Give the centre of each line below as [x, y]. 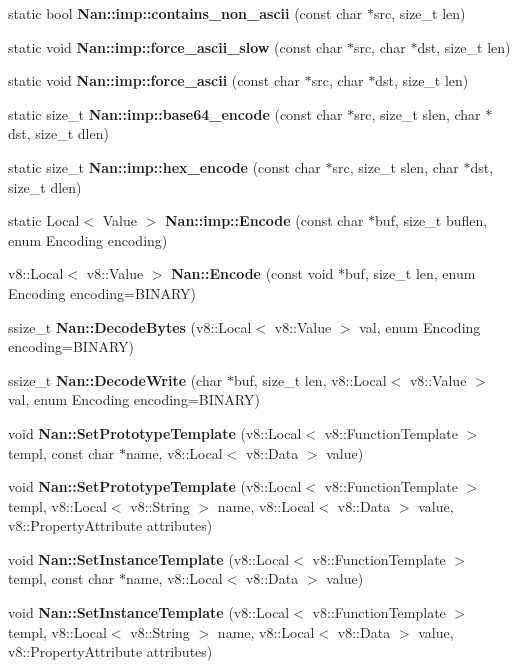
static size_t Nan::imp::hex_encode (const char [164, 166]
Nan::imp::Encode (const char [264, 220]
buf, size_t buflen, [431, 220]
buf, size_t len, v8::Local [310, 379]
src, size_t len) [419, 13]
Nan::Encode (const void [252, 273]
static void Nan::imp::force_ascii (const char [154, 80]
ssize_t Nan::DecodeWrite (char [115, 379]
